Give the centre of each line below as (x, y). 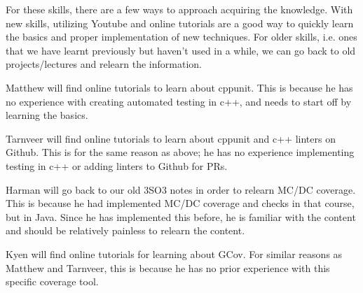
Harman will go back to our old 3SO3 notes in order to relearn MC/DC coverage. (181, 189)
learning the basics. (47, 115)
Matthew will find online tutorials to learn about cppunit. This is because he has (179, 87)
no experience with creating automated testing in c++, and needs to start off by (179, 101)
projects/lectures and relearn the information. (104, 64)
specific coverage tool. (52, 281)
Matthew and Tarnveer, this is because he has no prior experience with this (168, 267)
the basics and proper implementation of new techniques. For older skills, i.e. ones (181, 37)
